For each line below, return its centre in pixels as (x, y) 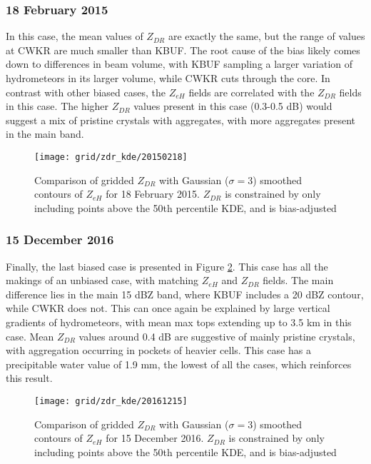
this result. (29, 378)
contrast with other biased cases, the (86, 92)
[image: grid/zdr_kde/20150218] (111, 157)
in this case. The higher (57, 106)
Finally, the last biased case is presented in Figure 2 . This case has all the (167, 266)
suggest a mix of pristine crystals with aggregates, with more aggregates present (181, 120)
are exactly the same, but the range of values (266, 36)
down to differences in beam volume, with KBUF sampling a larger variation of (179, 64)
